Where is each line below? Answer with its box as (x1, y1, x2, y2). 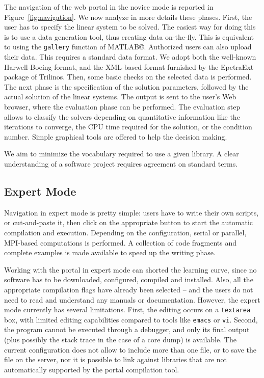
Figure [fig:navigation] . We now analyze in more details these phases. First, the (4, 11, 252, 22)
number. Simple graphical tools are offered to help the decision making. (4, 131, 227, 142)
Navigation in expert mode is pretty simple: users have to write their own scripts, (4, 207, 259, 218)
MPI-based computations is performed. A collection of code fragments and (4, 237, 237, 248)
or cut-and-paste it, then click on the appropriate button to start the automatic (4, 217, 253, 228)
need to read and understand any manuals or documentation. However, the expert (4, 294, 260, 305)
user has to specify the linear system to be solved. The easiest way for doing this (4, 21, 256, 32)
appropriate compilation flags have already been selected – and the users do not (4, 284, 253, 294)
